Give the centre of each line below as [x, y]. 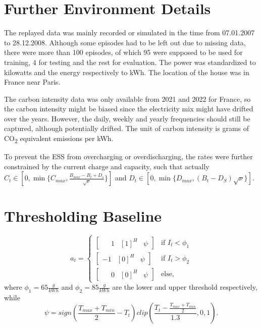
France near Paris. [32, 82]
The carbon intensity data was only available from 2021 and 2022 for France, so [127, 99]
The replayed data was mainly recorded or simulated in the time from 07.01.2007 [129, 32]
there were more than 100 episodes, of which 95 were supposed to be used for [123, 52]
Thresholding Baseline [83, 215]
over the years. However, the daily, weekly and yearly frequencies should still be [127, 118]
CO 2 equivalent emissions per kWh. [59, 139]
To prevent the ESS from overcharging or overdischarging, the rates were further [128, 156]
